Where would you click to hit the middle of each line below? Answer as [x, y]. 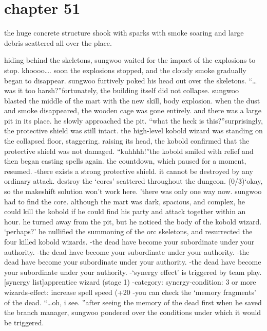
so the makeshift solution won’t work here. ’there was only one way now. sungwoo [133, 191]
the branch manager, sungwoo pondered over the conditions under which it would [133, 312]
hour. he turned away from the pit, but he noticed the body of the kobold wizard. [133, 221]
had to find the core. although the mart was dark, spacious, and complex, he [125, 201]
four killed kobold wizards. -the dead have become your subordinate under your [129, 241]
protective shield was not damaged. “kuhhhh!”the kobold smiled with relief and [129, 151]
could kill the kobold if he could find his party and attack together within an [125, 211]
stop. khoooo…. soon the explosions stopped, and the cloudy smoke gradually [125, 70]
